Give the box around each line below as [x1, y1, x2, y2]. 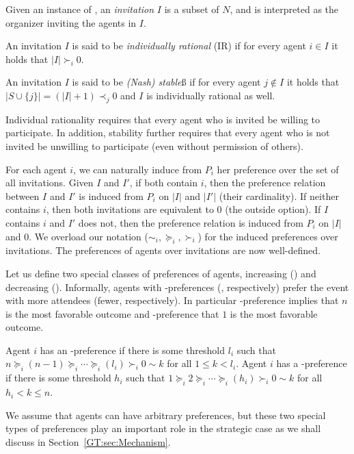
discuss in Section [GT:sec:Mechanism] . [5, 434, 171, 449]
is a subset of [164, 2, 219, 16]
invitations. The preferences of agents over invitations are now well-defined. [5, 243, 321, 257]
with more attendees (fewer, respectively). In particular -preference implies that [5, 293, 339, 307]
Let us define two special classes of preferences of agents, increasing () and [5, 266, 316, 280]
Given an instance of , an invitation [5, 2, 154, 16]
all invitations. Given [5, 175, 94, 190]
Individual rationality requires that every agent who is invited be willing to [5, 112, 321, 126]
